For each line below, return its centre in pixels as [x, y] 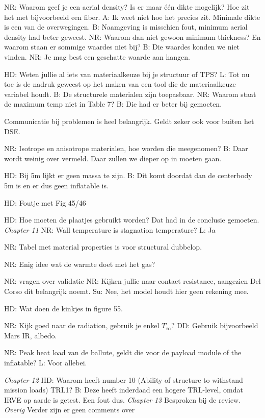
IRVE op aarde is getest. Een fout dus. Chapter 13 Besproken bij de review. [123, 399]
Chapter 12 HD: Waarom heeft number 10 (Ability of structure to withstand [124, 379]
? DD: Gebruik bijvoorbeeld [215, 325]
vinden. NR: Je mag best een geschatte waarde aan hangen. [97, 56]
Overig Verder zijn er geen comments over [70, 410]
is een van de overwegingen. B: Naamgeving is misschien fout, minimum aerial [126, 27]
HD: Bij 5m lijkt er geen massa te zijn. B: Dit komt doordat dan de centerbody [128, 175]
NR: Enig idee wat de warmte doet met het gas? [80, 264]
